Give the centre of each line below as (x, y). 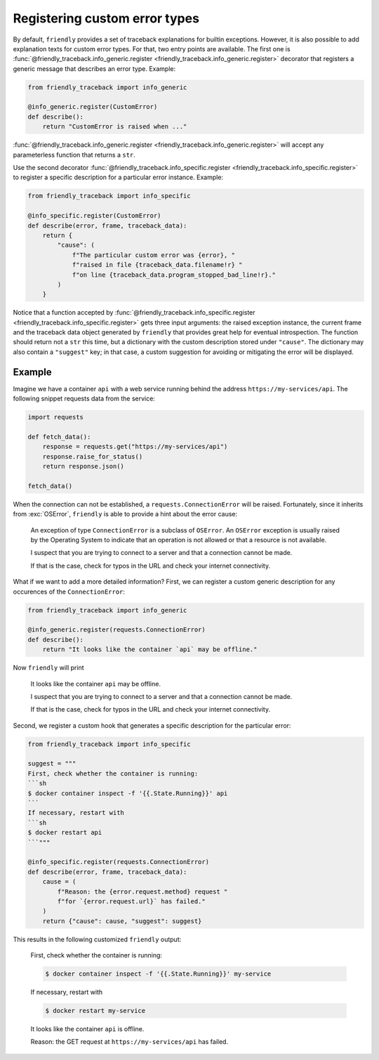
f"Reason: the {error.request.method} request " (142, 891)
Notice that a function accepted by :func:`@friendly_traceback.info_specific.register (134, 313)
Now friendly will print (48, 668)
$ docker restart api (65, 833)
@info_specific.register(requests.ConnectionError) (119, 862)
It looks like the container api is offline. (87, 1029)
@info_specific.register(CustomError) (94, 216)
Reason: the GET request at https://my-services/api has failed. (129, 1042)
